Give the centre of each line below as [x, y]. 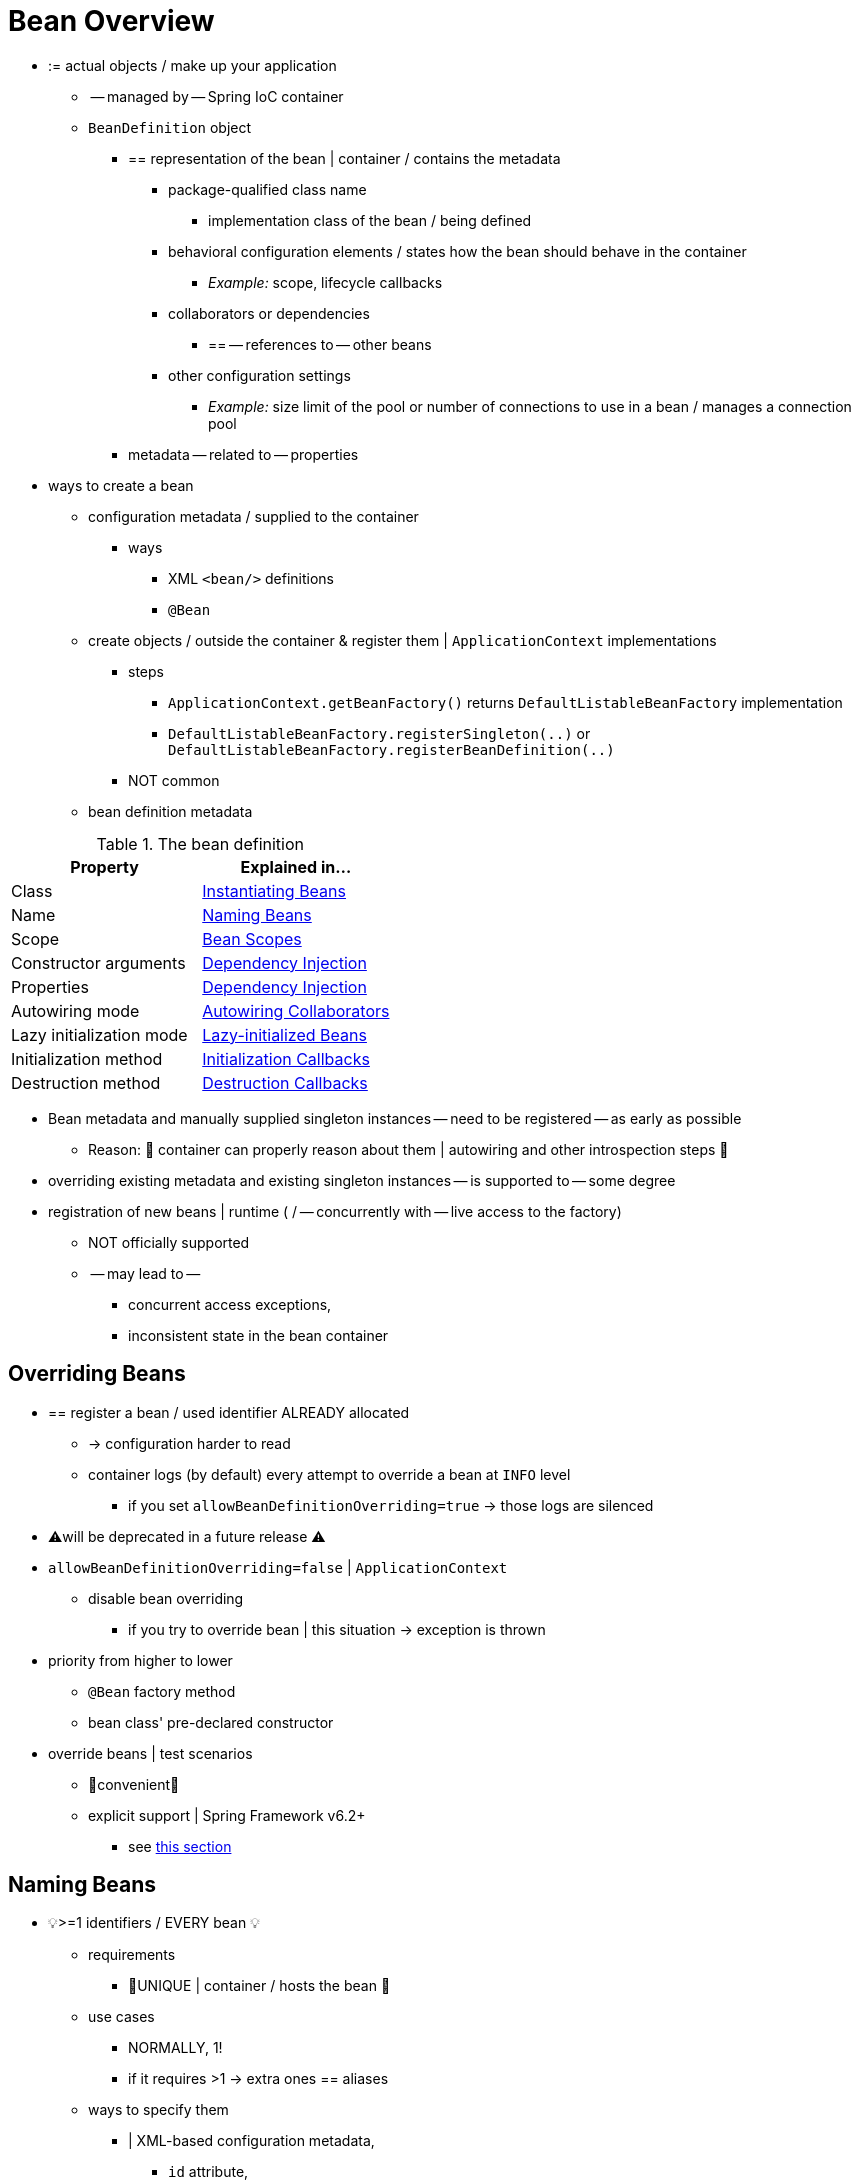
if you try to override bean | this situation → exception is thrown [337, 1629]
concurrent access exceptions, [230, 1304]
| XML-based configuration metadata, [251, 2141]
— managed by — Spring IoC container [217, 96]
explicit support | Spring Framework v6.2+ [227, 1815]
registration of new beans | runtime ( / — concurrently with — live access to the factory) [335, 1211]
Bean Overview [111, 21]
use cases [121, 2017]
